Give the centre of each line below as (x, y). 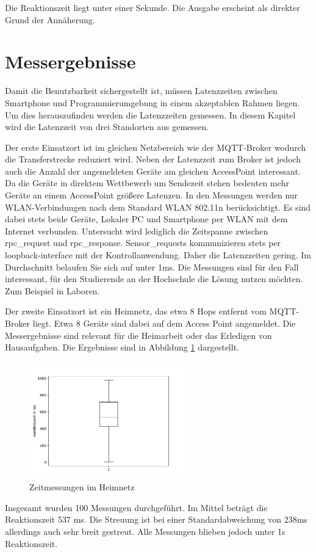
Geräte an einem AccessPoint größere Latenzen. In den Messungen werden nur (152, 195)
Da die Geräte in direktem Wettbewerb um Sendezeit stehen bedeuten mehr (147, 183)
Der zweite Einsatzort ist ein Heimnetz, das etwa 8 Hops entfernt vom (136, 311)
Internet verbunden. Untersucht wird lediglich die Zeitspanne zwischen (137, 231)
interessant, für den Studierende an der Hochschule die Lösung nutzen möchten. (154, 279)
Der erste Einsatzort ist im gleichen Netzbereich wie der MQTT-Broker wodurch (156, 147)
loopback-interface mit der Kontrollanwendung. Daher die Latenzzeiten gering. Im (158, 255)
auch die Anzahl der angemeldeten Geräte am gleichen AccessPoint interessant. (153, 171)
